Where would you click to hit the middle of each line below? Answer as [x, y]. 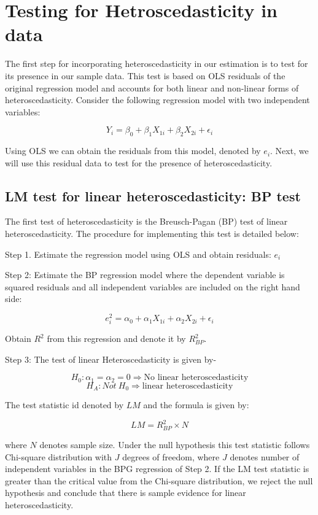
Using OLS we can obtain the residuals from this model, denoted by [133, 151]
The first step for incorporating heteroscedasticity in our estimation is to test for [157, 64]
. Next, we [289, 151]
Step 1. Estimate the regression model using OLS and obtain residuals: [138, 254]
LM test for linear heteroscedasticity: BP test [153, 196]
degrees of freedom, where [171, 456]
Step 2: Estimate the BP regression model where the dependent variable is [145, 275]
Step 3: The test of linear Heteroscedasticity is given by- [111, 359]
